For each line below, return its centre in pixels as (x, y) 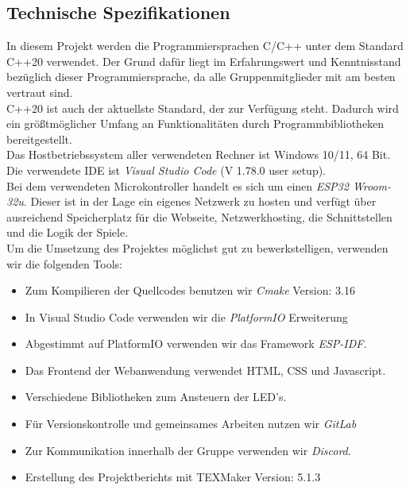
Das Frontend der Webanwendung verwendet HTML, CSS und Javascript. (205, 370)
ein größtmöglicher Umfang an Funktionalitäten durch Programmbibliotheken (195, 123)
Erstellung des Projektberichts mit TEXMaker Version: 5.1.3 (173, 477)
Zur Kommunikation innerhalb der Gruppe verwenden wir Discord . (188, 450)
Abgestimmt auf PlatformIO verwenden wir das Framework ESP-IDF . (196, 343)
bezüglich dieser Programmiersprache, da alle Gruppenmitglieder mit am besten (201, 77)
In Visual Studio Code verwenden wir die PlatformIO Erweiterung (186, 316)
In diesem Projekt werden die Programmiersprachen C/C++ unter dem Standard (205, 46)
